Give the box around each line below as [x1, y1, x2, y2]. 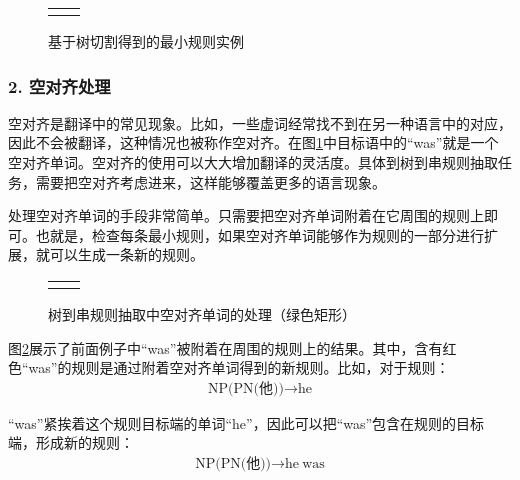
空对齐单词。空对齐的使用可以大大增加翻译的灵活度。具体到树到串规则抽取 [8, 152, 498, 172]
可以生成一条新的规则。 [49, 244, 204, 265]
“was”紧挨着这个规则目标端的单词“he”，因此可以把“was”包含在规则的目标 [8, 412, 485, 433]
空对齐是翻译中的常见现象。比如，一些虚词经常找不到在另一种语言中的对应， [8, 112, 512, 133]
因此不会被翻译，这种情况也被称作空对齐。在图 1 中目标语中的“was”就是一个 [8, 132, 499, 153]
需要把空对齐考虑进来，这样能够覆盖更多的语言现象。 [35, 171, 386, 192]
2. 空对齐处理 [8, 73, 111, 98]
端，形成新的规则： [8, 432, 134, 453]
